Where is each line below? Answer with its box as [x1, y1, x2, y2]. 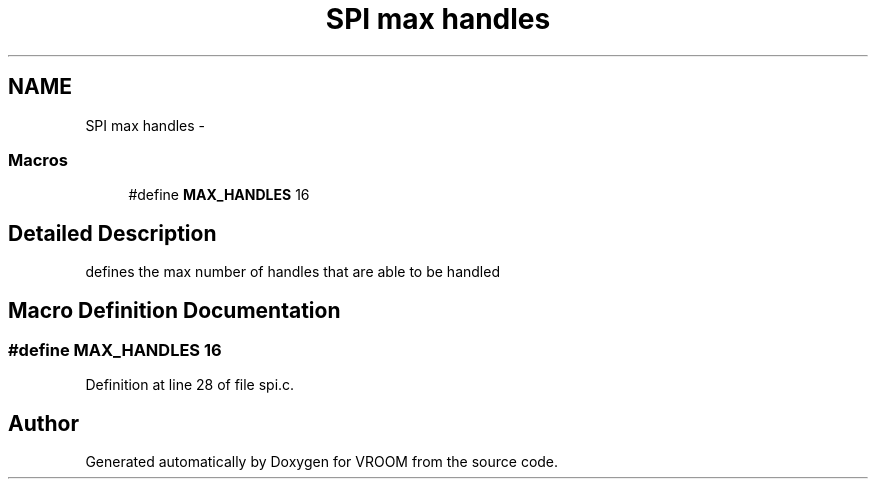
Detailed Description [8, 220, 217, 246]
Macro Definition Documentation [8, 297, 341, 323]
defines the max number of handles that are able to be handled [85, 263, 500, 281]
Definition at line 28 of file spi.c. [85, 376, 295, 394]
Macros [8, 149, 68, 170]
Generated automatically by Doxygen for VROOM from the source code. [85, 453, 559, 471]
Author [8, 410, 79, 436]
